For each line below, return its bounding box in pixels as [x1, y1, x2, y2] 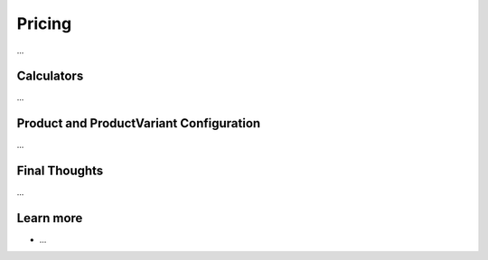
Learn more [16, 210, 83, 226]
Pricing [16, 14, 72, 33]
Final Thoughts [16, 163, 104, 179]
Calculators [16, 69, 84, 84]
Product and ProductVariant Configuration [16, 116, 261, 131]
